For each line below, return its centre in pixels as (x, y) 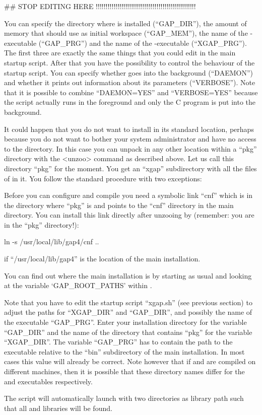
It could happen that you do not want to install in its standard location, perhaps (129, 129)
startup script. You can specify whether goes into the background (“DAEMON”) (128, 72)
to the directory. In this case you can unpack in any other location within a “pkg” (130, 148)
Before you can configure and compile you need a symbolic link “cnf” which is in (128, 195)
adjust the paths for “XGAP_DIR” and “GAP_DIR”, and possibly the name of (128, 312)
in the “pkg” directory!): (42, 224)
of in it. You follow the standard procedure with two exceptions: (103, 178)
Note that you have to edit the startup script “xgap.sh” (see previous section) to (128, 302)
